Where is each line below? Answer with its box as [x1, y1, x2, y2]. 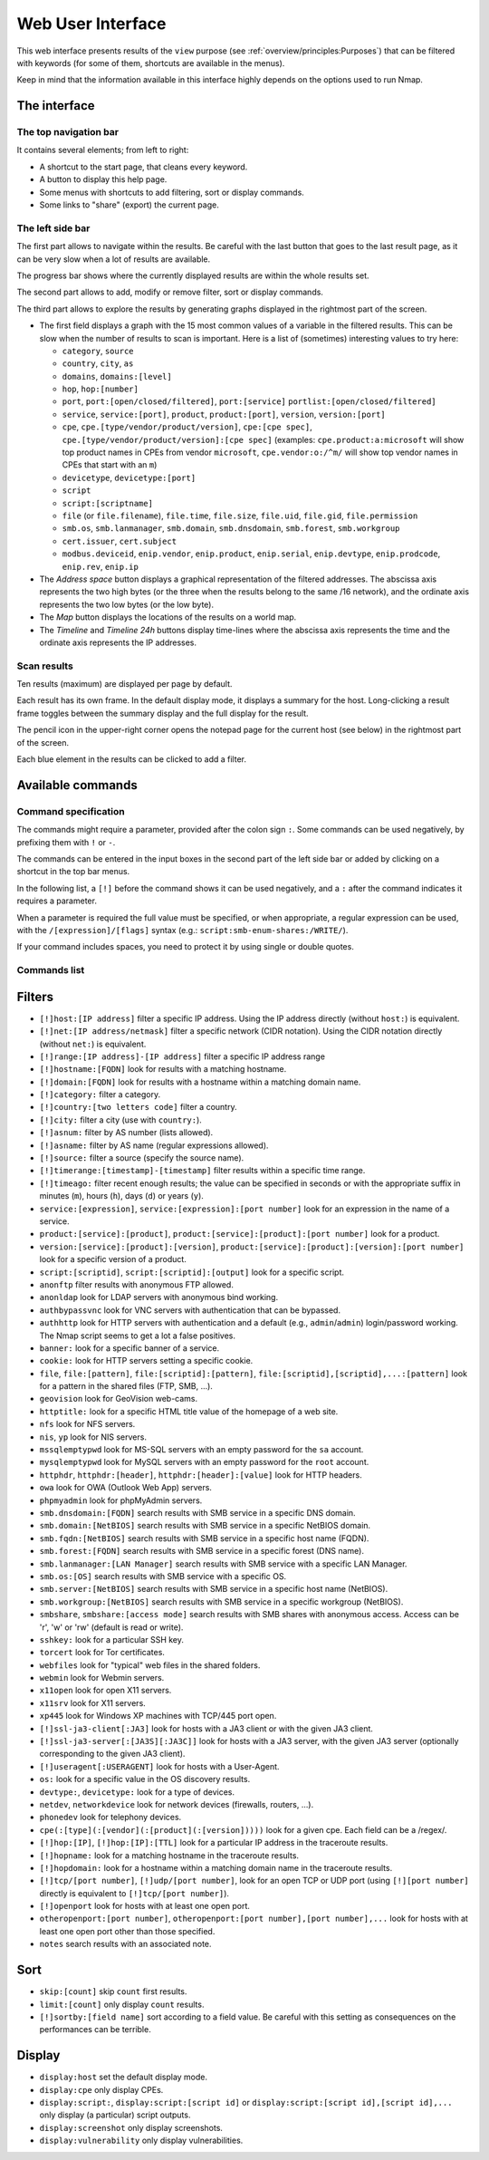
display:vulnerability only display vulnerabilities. [39, 2135, 244, 2146]
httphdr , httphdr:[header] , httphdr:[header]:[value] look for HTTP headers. [39, 1469, 362, 1480]
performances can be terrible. [39, 2024, 151, 2035]
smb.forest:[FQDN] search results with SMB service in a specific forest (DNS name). [39, 1546, 364, 1557]
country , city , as [62, 358, 134, 369]
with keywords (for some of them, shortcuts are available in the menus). [16, 57, 285, 68]
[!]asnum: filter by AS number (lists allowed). [39, 1127, 214, 1138]
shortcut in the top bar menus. [16, 866, 130, 877]
